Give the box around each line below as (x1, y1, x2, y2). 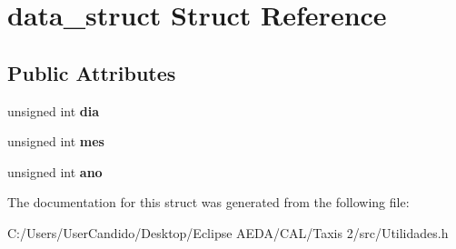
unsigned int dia (7, 101, 100, 120)
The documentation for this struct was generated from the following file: (7, 193, 410, 212)
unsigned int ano (7, 162, 103, 181)
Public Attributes (7, 58, 176, 86)
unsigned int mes (7, 132, 104, 151)
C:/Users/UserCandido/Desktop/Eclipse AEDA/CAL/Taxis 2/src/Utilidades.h (7, 223, 449, 242)
